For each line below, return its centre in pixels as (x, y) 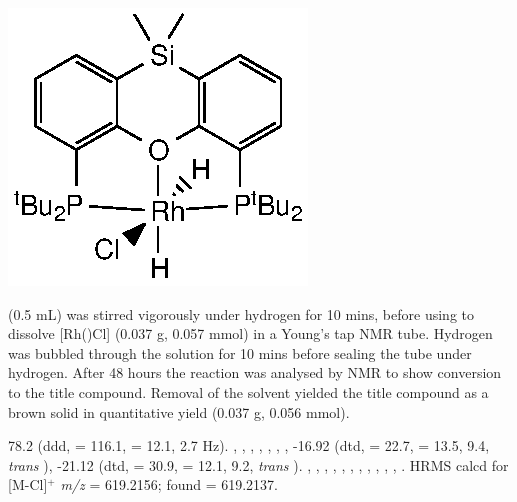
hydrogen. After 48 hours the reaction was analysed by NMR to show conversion (255, 372)
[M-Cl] (28, 484)
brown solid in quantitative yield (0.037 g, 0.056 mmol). (179, 411)
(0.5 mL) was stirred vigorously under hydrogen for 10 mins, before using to (241, 313)
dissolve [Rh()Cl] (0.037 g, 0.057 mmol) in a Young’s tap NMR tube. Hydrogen (250, 333)
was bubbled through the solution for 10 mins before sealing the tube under (240, 352)
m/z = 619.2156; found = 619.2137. (169, 484)
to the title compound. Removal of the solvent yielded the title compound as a (248, 391)
